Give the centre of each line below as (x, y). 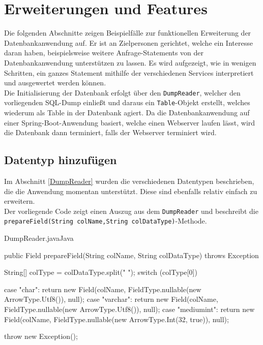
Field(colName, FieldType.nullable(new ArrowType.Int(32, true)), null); (116, 319)
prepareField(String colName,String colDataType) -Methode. (106, 221)
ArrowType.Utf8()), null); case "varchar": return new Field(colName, (111, 299)
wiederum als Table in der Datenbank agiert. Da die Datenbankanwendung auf (127, 112)
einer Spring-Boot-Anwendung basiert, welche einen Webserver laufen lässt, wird (130, 122)
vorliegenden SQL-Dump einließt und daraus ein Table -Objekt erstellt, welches (127, 102)
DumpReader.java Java (39, 238)
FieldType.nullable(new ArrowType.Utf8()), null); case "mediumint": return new (129, 309)
